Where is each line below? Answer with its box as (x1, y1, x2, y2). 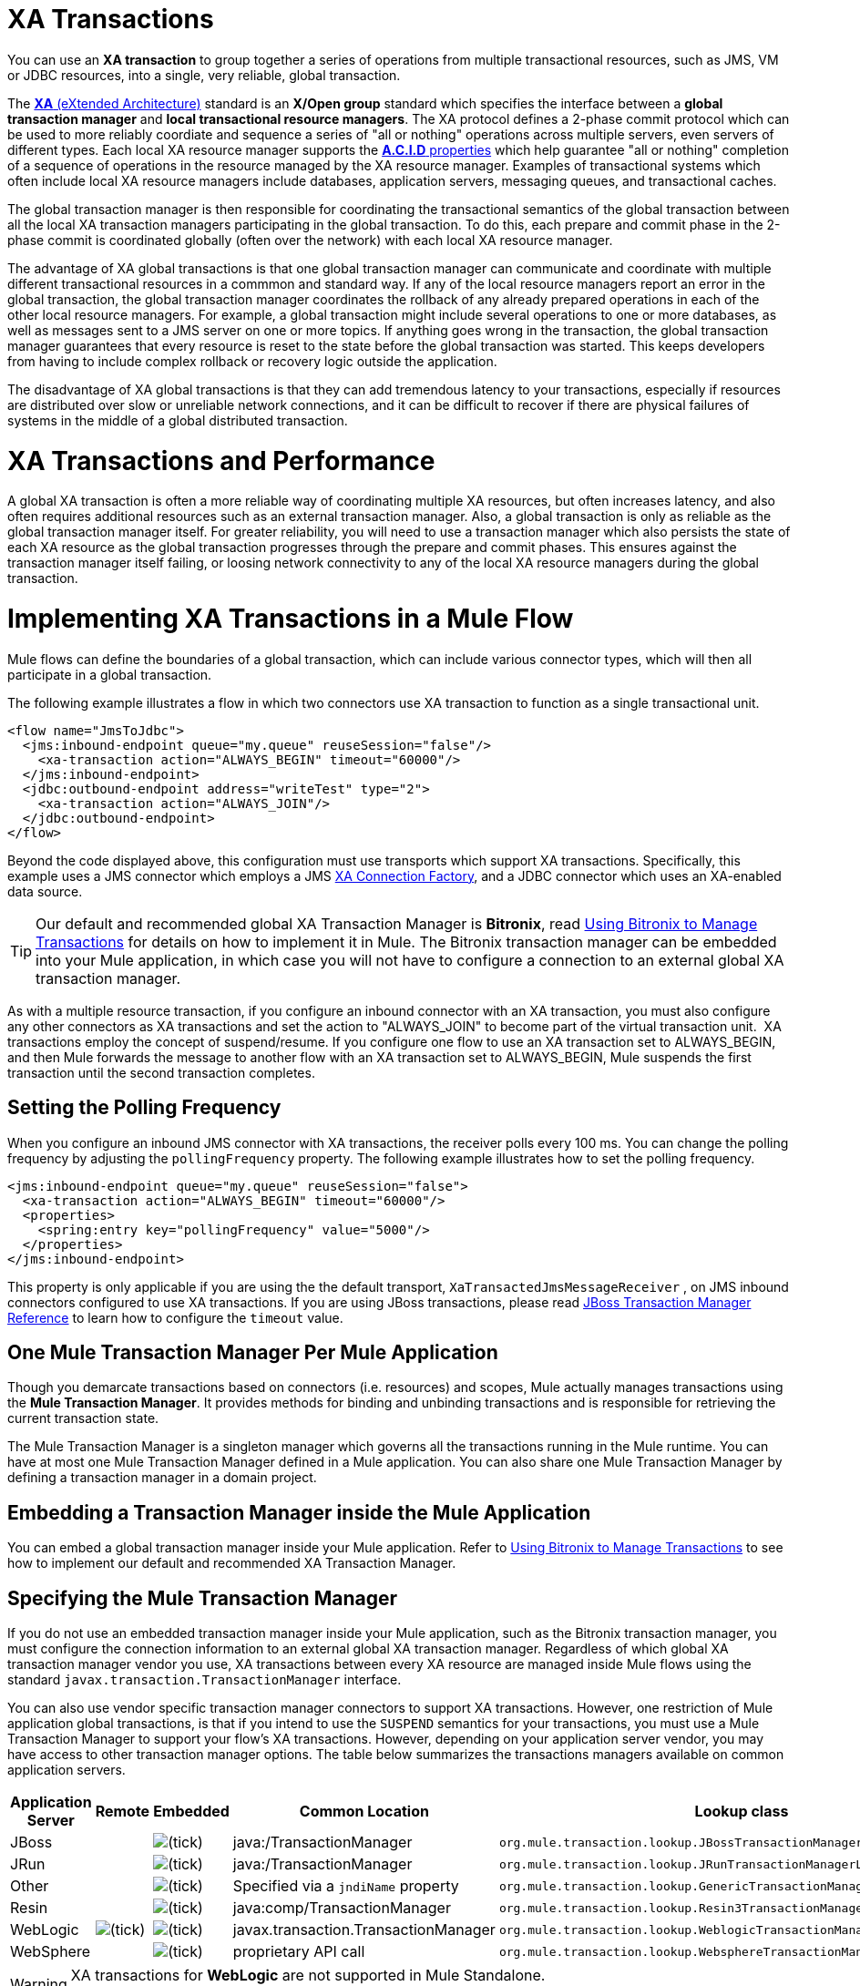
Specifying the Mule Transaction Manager (7, 1586, 397, 1610)
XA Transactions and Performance (7, 445, 435, 476)
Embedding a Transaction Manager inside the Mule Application (7, 1500, 591, 1524)
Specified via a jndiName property (232, 1877, 459, 1896)
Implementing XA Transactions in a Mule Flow (7, 603, 574, 634)
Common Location (299, 1802, 429, 1821)
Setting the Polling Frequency (7, 1096, 282, 1120)
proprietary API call (232, 1942, 365, 1961)
